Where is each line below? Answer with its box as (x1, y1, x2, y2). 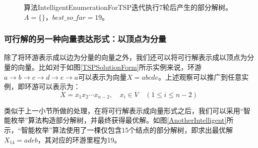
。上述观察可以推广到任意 (158, 71, 242, 82)
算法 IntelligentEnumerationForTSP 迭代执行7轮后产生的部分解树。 (24, 2, 232, 12)
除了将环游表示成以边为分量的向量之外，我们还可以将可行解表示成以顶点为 (4, 52, 247, 62)
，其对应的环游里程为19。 (38, 134, 122, 145)
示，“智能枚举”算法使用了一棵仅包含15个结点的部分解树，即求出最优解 (4, 124, 233, 135)
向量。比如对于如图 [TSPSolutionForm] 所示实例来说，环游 (17, 62, 201, 72)
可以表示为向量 (78, 71, 127, 82)
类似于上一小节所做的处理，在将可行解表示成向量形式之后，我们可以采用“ (4, 105, 244, 115)
